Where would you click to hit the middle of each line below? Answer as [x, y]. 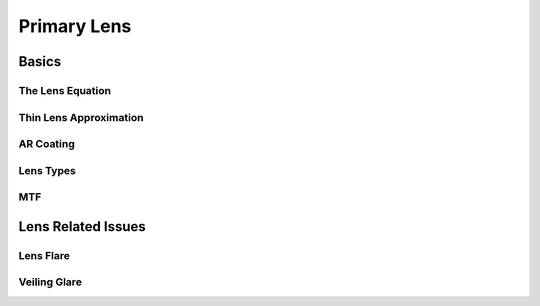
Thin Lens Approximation [81, 117]
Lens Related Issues [82, 226]
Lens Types [47, 170]
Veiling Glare [50, 282]
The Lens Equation [65, 90]
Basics [40, 61]
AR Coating [46, 144]
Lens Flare [44, 255]
